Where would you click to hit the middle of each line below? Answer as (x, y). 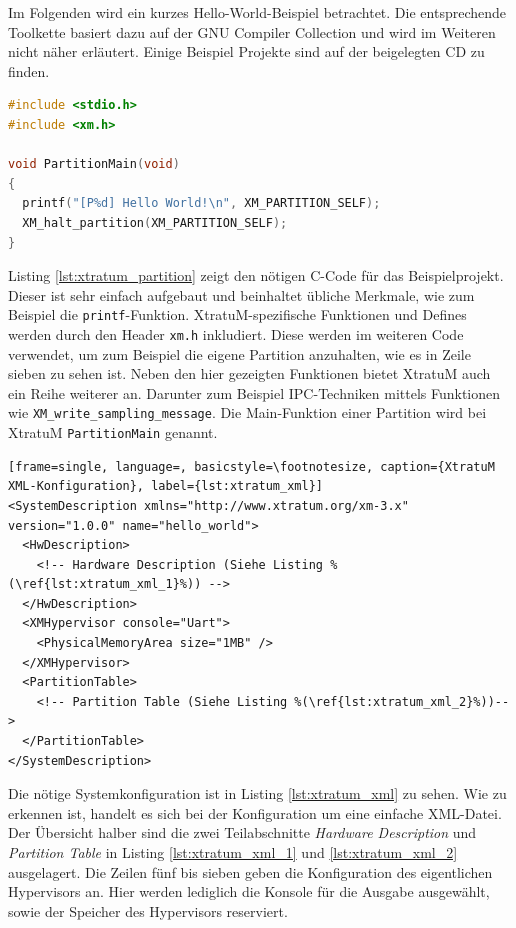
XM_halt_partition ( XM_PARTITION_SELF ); (155, 222)
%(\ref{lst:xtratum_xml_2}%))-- (402, 701)
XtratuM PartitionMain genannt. (113, 432)
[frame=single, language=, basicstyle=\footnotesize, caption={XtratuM (251, 466)
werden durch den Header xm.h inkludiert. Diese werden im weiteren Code (236, 333)
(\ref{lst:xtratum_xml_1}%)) (105, 584)
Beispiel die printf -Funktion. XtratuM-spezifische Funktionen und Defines (237, 314)
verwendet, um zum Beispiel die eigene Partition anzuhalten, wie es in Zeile (239, 353)
